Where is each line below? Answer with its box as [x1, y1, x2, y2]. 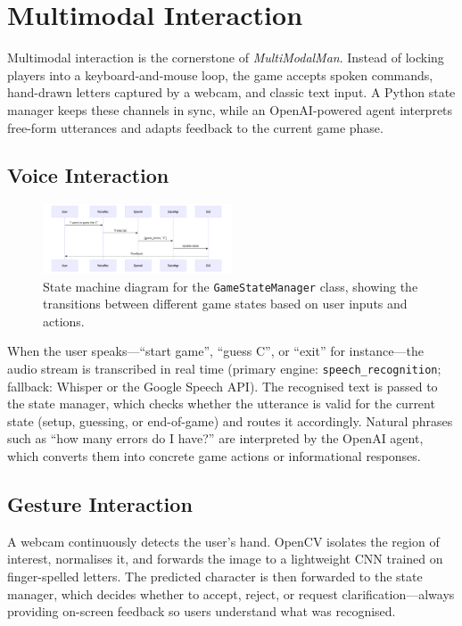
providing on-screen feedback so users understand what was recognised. [7, 602, 396, 621]
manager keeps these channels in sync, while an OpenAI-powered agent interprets [7, 100, 453, 119]
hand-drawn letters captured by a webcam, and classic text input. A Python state [7, 83, 456, 102]
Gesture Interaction [7, 490, 193, 517]
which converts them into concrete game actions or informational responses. [7, 446, 421, 465]
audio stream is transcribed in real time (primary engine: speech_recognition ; [7, 358, 441, 377]
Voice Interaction [7, 161, 169, 189]
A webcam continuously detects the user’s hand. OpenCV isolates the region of [7, 531, 440, 550]
